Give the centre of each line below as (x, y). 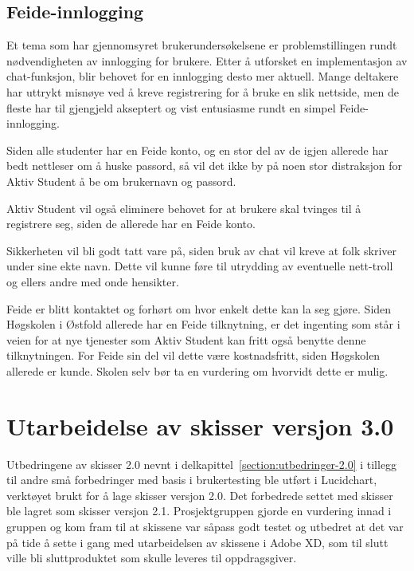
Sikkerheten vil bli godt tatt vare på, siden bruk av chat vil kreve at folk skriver (202, 250)
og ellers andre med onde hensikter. (93, 281)
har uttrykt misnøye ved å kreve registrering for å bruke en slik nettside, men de (203, 91)
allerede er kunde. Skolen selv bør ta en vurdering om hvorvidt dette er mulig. (197, 370)
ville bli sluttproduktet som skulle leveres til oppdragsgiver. (152, 558)
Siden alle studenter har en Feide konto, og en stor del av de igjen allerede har (197, 150)
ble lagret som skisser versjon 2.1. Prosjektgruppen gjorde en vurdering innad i (199, 511)
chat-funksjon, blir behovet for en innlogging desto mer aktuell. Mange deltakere (203, 76)
